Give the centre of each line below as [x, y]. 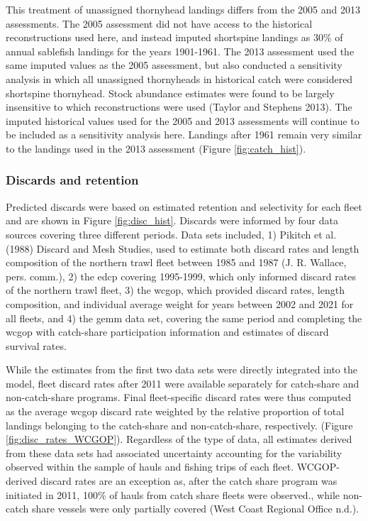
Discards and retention [72, 180]
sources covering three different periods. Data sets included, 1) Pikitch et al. [171, 234]
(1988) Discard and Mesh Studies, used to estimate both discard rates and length [183, 248]
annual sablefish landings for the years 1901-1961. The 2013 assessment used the [180, 51]
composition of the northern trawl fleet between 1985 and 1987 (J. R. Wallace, [176, 262]
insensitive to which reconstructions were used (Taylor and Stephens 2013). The [179, 107]
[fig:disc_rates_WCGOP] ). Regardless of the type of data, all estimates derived [179, 439]
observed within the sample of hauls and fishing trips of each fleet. [150, 467]
